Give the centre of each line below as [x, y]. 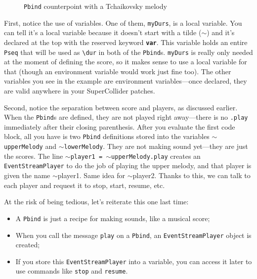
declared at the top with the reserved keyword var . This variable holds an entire [126, 42]
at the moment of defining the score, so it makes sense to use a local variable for [126, 62]
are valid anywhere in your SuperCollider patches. [80, 91]
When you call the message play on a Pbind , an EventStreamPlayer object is [133, 235]
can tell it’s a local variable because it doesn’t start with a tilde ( [103, 32]
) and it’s [221, 32]
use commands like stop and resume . [72, 271]
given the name [27, 175]
